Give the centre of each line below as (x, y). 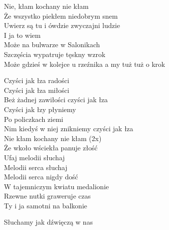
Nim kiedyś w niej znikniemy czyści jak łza (69, 129)
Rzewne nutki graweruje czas (47, 196)
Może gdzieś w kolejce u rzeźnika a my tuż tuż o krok (84, 64)
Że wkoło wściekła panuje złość (51, 148)
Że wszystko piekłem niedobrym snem (61, 15)
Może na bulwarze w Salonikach (52, 44)
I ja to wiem (22, 35)
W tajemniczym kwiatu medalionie (56, 186)
